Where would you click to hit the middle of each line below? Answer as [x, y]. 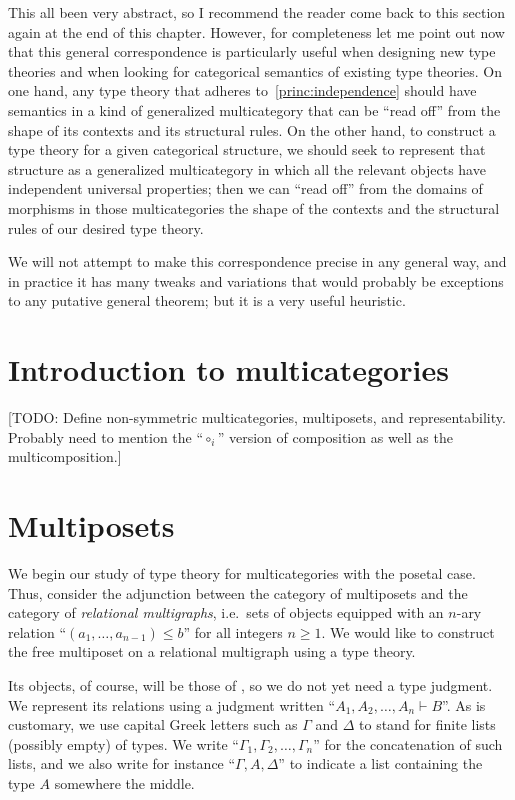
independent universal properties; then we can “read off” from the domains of [245, 188]
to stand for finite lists [427, 724]
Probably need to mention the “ [106, 436]
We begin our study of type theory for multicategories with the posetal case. [242, 572]
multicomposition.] [65, 456]
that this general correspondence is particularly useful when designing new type [252, 51]
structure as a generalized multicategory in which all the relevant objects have [247, 168]
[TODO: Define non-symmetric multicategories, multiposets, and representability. [257, 417]
